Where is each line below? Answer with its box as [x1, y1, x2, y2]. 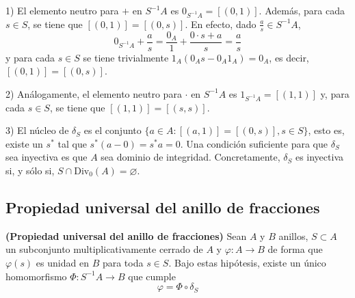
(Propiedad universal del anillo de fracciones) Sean [5, 228, 247, 243]
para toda [102, 255, 144, 269]
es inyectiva [295, 150, 343, 164]
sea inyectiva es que [5, 150, 88, 164]
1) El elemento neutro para [5, 3, 119, 17]
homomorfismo [5, 269, 67, 283]
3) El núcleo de [5, 123, 69, 137]
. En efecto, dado [185, 16, 257, 31]
